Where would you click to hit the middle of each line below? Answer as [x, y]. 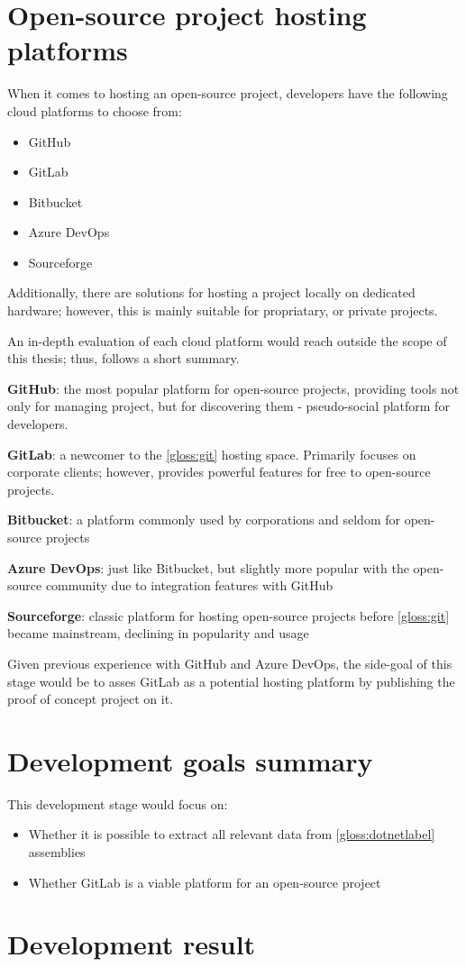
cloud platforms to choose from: [95, 110]
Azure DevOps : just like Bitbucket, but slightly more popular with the [208, 567]
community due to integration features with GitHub [189, 585]
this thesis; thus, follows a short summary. [123, 358]
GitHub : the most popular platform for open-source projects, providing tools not [233, 388]
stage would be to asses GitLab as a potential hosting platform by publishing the [231, 681]
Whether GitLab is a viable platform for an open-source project [205, 882]
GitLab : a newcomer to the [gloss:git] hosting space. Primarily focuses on [212, 454]
